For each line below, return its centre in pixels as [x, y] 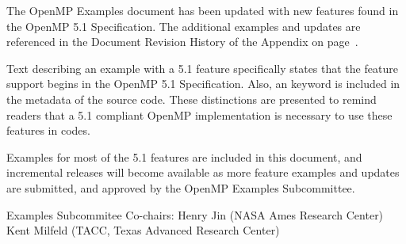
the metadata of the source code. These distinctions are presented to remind [192, 99]
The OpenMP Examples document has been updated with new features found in [203, 10]
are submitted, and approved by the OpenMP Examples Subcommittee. [181, 187]
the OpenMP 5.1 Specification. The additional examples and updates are [184, 26]
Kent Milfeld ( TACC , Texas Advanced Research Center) [143, 230]
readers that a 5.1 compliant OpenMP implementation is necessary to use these [199, 114]
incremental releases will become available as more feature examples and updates [203, 172]
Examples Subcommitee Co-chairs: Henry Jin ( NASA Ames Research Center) [195, 214]
